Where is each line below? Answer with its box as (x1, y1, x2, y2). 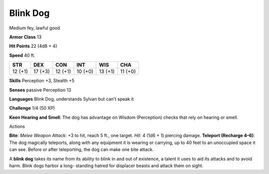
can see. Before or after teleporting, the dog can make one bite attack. (9, 147, 154, 153)
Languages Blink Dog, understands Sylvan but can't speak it (9, 96, 134, 102)
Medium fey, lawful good (9, 25, 60, 31)
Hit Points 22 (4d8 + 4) (9, 43, 57, 49)
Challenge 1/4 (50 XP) (9, 105, 55, 111)
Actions (9, 124, 25, 130)
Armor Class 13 (9, 34, 42, 40)
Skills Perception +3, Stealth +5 (9, 78, 75, 84)
